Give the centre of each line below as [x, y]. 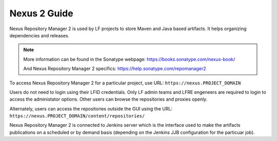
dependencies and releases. [39, 35]
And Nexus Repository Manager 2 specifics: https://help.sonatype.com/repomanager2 [115, 68]
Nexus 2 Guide [42, 13]
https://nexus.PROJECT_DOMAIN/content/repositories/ [77, 116]
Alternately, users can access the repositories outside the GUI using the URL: [91, 109]
